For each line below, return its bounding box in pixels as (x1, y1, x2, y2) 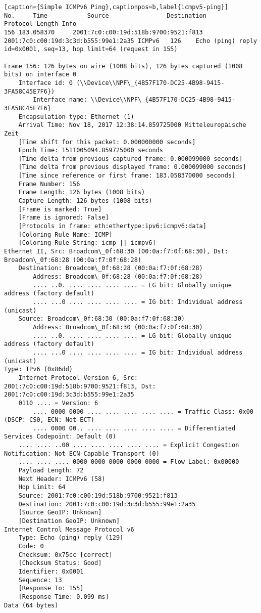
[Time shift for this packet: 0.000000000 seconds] (18, 138, 196, 146)
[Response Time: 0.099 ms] (18, 593, 109, 600)
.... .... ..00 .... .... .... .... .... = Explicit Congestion (18, 442, 239, 449)
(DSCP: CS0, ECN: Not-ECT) (4, 416, 94, 424)
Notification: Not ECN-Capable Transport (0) (4, 450, 160, 457)
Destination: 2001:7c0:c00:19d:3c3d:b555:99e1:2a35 (18, 500, 196, 508)
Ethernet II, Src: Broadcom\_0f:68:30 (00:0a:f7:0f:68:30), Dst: (4, 248, 228, 255)
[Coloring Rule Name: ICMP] (18, 231, 113, 238)
